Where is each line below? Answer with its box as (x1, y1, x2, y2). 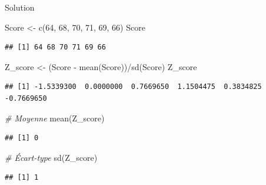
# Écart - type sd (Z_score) (5, 151, 98, 163)
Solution (5, 1, 35, 13)
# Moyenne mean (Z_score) (5, 111, 105, 124)
